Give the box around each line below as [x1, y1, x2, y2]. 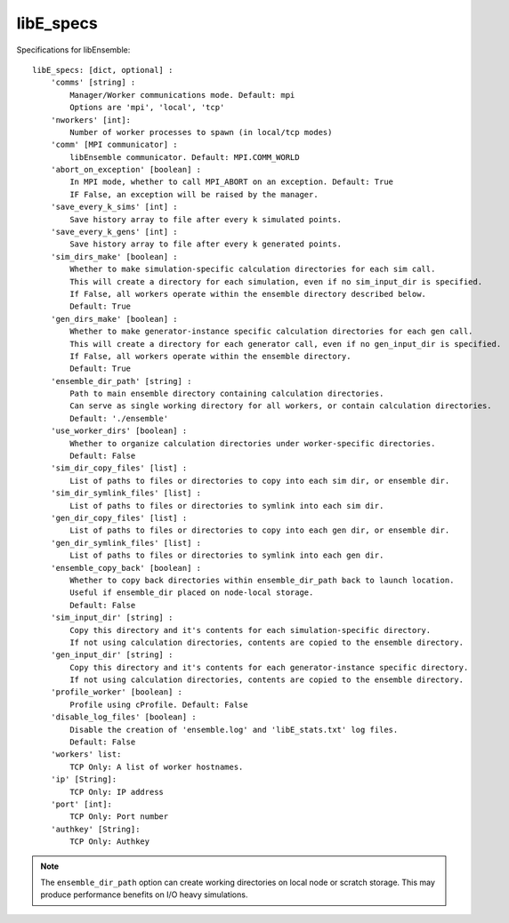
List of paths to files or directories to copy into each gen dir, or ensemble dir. [69, 526, 450, 535]
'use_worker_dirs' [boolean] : [50, 426, 188, 436]
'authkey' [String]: [50, 823, 141, 834]
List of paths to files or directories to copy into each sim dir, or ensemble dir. [69, 476, 450, 486]
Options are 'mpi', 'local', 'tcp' [69, 102, 225, 113]
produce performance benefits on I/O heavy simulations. [40, 889, 248, 900]
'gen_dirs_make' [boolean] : [50, 314, 178, 324]
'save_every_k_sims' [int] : [50, 202, 178, 213]
